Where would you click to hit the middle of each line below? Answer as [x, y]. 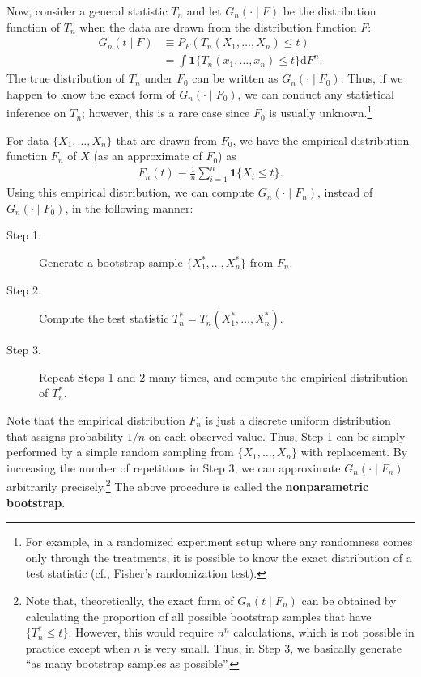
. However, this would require [141, 632]
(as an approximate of [148, 156]
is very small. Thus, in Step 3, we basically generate [273, 647]
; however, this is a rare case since [166, 113]
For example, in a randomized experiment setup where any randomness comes [219, 542]
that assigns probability [65, 436]
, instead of [345, 192]
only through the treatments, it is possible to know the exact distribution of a [219, 557]
